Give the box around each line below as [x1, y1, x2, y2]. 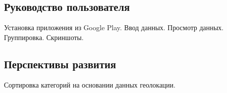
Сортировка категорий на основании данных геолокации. [4, 79, 175, 90]
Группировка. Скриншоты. [4, 32, 84, 42]
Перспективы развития [4, 56, 116, 71]
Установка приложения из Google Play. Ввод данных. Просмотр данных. [4, 22, 224, 33]
